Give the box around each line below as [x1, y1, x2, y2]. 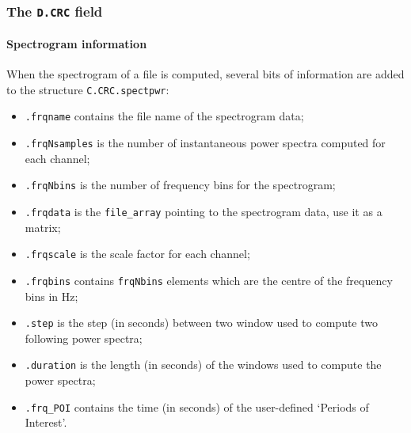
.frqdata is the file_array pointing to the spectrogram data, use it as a [25, 203, 382, 220]
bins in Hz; [25, 287, 78, 304]
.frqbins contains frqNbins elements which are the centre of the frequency [25, 272, 393, 288]
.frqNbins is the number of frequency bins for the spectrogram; [25, 177, 336, 193]
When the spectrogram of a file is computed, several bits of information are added [6, 66, 405, 82]
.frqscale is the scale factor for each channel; [25, 245, 250, 262]
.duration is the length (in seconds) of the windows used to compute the [25, 356, 382, 373]
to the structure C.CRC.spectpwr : [6, 81, 169, 97]
